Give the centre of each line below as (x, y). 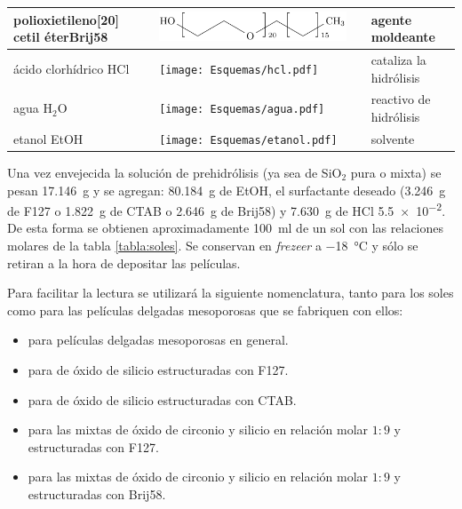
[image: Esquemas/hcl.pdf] (239, 70)
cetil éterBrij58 (61, 37)
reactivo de (401, 99)
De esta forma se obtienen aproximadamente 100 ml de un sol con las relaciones (226, 228)
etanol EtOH (48, 138)
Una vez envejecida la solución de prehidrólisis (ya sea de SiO (175, 172)
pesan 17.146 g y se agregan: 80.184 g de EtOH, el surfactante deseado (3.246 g (227, 190)
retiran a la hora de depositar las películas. (124, 262)
